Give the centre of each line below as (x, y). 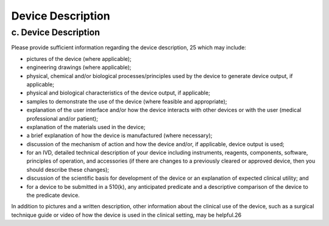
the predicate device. (53, 196)
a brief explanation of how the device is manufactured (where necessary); (119, 136)
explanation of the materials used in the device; (86, 127)
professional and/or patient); (62, 118)
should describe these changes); (68, 169)
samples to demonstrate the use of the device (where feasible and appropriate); (127, 101)
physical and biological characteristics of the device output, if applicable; (118, 93)
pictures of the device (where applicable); (79, 58)
